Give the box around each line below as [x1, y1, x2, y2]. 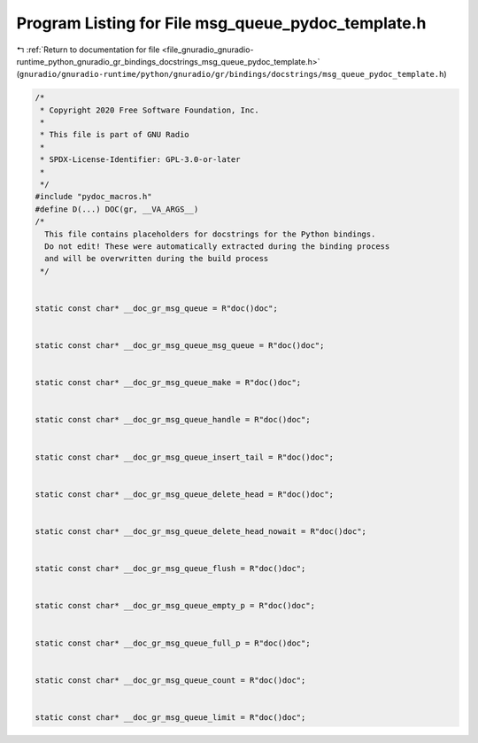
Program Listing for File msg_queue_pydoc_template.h [16, 13, 427, 33]
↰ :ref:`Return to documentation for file [16, 44, 160, 55]
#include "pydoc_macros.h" [35, 191, 152, 202]
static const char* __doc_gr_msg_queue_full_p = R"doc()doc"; [35, 638, 311, 648]
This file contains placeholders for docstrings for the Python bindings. [44, 228, 376, 239]
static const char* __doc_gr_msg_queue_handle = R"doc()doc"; [35, 414, 311, 425]
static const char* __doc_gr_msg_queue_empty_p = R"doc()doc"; [35, 600, 316, 611]
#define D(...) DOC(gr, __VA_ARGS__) [35, 204, 199, 214]
